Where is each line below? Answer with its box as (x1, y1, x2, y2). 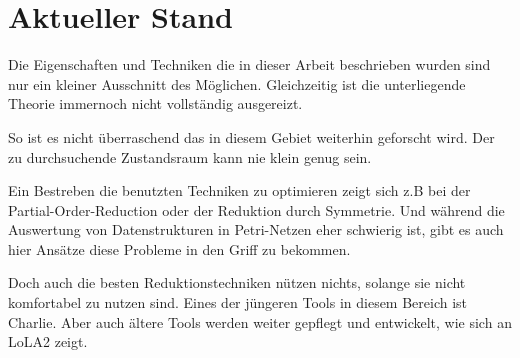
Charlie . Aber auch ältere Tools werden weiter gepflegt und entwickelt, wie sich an (8, 311, 512, 332)
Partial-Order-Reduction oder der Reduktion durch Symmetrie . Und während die (8, 199, 505, 220)
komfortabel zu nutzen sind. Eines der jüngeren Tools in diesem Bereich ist (8, 292, 468, 313)
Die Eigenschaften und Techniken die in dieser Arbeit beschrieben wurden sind (8, 54, 491, 75)
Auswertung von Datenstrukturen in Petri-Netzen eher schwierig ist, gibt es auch (8, 219, 504, 240)
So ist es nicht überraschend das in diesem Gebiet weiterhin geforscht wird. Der (8, 126, 495, 147)
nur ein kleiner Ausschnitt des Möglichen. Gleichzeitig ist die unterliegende (8, 73, 466, 94)
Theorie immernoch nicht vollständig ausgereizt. (8, 93, 303, 114)
